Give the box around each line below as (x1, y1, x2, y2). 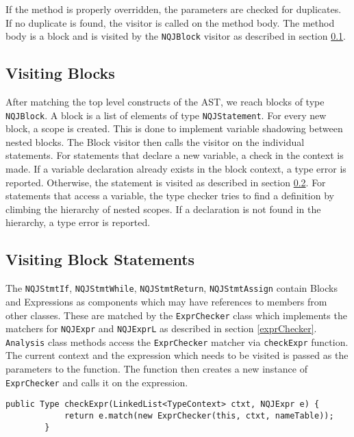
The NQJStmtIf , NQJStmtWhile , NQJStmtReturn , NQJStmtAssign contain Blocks (5, 281, 338, 295)
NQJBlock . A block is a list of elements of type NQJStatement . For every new (5, 108, 327, 122)
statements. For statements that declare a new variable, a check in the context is (5, 148, 344, 162)
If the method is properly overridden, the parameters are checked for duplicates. (5, 2, 342, 16)
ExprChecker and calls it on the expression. (5, 375, 188, 389)
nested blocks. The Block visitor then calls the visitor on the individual (5, 134, 305, 149)
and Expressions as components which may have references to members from (5, 294, 327, 308)
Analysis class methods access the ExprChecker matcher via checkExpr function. (5, 334, 349, 349)
